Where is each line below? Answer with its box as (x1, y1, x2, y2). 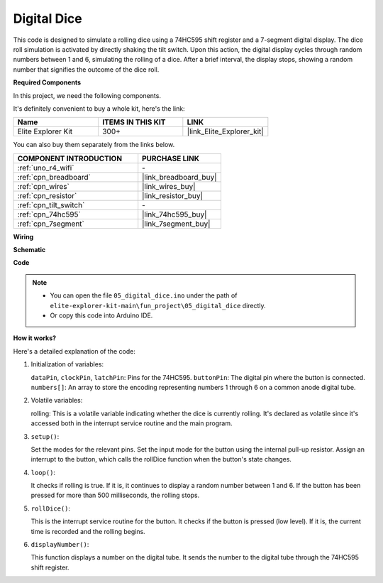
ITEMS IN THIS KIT (101, 117, 166, 127)
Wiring (13, 232, 34, 241)
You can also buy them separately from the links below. (13, 141, 175, 149)
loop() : (30, 468, 56, 476)
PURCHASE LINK (142, 153, 200, 163)
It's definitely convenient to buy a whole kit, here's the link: (13, 104, 185, 113)
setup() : (30, 432, 60, 440)
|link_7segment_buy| (142, 219, 211, 229)
